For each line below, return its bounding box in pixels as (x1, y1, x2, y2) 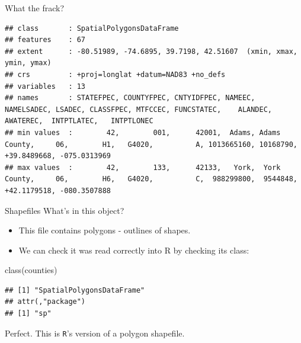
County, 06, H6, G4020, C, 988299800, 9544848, (5, 175, 297, 184)
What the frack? (5, 2, 64, 14)
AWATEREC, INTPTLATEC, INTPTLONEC (5, 117, 153, 126)
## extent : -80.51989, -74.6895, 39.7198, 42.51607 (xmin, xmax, (5, 47, 297, 56)
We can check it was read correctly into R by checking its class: (18, 243, 249, 256)
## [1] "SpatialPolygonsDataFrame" (5, 286, 145, 294)
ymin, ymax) (5, 59, 52, 68)
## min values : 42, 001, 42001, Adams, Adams (5, 128, 281, 137)
